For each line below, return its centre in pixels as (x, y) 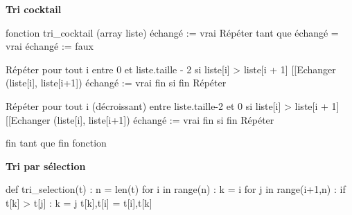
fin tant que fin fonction (56, 143)
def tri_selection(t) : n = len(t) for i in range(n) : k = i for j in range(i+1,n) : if (176, 189)
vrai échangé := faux (50, 46)
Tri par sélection (46, 166)
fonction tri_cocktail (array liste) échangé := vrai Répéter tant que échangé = (172, 32)
